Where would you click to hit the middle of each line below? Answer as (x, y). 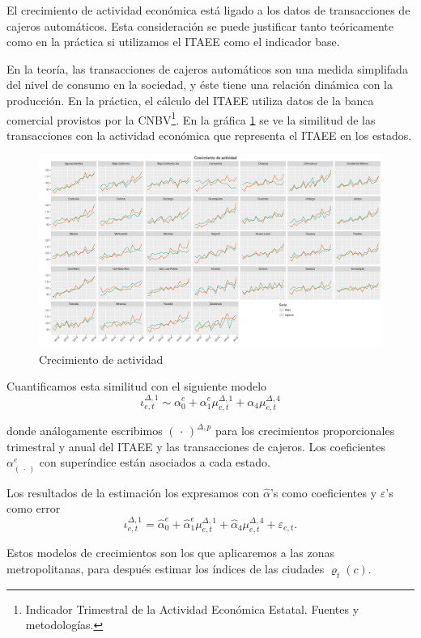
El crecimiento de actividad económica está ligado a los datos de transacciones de (208, 10)
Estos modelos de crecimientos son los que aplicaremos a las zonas (170, 553)
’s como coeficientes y (323, 492)
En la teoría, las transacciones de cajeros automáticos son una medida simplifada (207, 68)
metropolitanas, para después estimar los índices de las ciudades (166, 569)
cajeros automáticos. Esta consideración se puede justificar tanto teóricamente (200, 25)
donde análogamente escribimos (85, 431)
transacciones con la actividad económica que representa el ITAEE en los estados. (209, 135)
